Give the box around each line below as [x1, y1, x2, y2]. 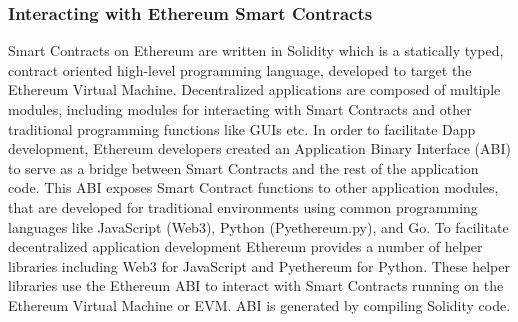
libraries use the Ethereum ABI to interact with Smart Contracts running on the [8, 275, 504, 296]
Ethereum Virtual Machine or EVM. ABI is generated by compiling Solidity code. [8, 294, 511, 315]
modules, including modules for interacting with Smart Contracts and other [8, 99, 472, 119]
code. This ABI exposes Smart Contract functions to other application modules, [8, 177, 499, 198]
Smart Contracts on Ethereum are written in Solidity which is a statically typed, [8, 40, 504, 61]
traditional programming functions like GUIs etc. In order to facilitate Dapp [8, 118, 476, 139]
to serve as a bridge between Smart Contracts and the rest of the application [8, 157, 479, 178]
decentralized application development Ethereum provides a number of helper [8, 236, 483, 257]
